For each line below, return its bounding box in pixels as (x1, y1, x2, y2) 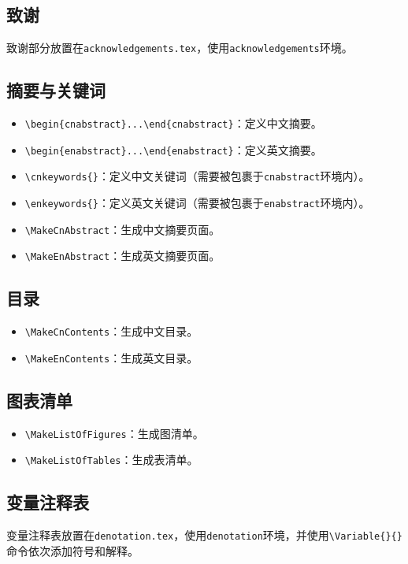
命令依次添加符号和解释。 (6, 542, 139, 558)
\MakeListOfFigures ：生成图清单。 (24, 425, 204, 441)
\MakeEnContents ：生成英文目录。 (24, 349, 198, 365)
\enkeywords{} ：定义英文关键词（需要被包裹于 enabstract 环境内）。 (24, 195, 370, 211)
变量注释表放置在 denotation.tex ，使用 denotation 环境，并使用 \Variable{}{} (6, 527, 402, 544)
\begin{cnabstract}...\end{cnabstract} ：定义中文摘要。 (24, 115, 322, 132)
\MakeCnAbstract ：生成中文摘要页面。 (24, 221, 221, 237)
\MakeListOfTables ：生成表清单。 (24, 451, 198, 468)
